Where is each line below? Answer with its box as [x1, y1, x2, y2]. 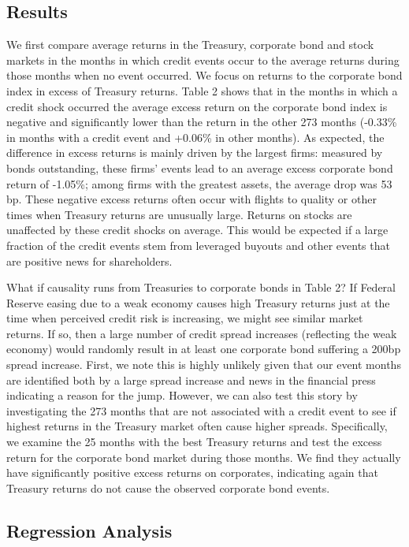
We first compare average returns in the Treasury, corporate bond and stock [6, 36, 374, 53]
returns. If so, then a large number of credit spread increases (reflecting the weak [6, 325, 397, 341]
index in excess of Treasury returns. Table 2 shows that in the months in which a [6, 82, 398, 99]
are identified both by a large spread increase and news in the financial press [6, 371, 376, 388]
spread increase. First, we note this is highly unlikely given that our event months [6, 356, 401, 373]
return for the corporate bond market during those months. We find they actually [6, 448, 401, 465]
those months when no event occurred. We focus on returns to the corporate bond [6, 67, 403, 84]
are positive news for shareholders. [6, 252, 173, 269]
